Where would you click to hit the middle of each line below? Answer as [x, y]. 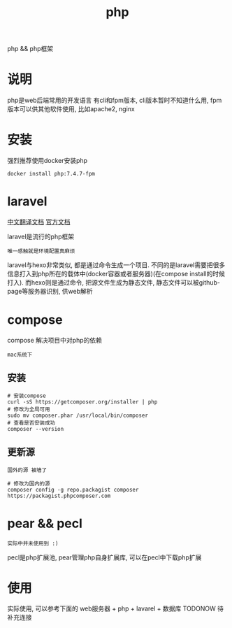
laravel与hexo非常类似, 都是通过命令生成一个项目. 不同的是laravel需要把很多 [116, 265]
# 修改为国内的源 [29, 483]
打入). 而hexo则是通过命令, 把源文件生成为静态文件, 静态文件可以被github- [114, 283]
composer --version [36, 429]
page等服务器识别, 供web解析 [50, 291]
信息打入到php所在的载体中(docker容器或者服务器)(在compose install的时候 [116, 274]
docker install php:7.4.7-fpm [51, 174]
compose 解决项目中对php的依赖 [55, 340]
